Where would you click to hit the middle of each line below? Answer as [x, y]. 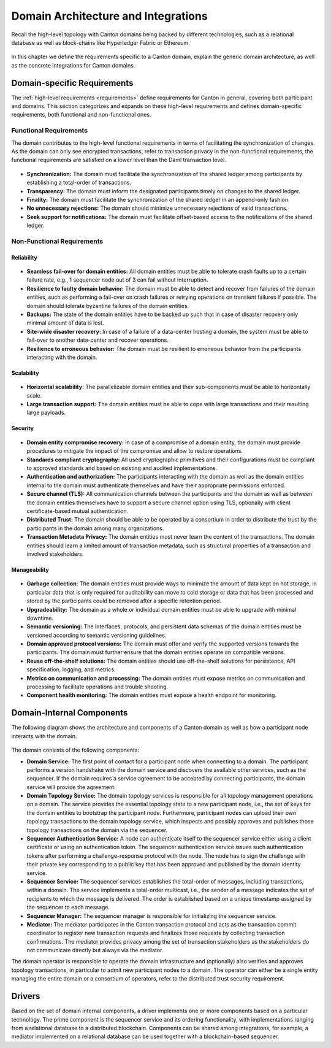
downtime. [40, 618]
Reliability [25, 257]
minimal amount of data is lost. [65, 323]
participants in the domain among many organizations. [95, 528]
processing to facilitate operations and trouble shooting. [97, 687]
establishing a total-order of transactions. [79, 183]
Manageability [30, 569]
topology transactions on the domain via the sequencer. [97, 830]
